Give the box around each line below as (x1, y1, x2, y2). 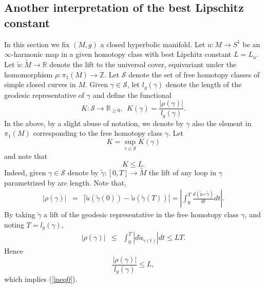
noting (4, 219, 24, 230)
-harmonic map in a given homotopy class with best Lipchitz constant (11, 49, 232, 59)
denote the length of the (165, 79, 242, 90)
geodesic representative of (4, 89, 85, 100)
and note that (4, 151, 48, 161)
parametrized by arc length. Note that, (4, 177, 126, 188)
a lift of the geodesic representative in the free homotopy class (44, 209, 239, 220)
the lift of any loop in (148, 167, 216, 177)
